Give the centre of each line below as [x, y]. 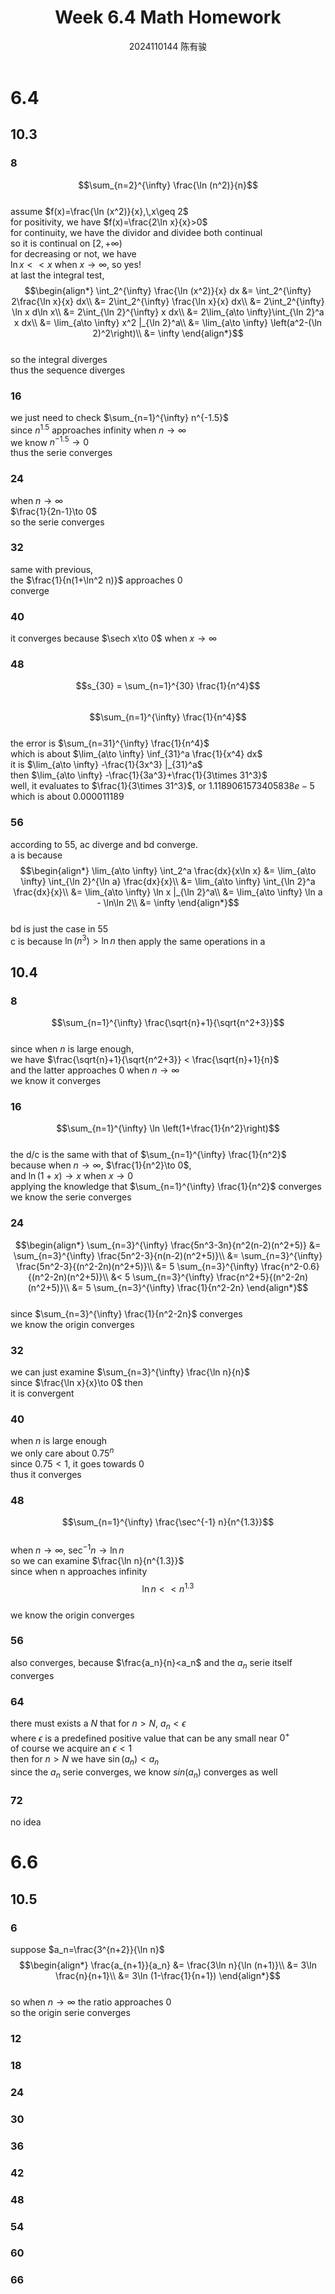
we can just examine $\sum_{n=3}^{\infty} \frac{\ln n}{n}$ [130, 1372]
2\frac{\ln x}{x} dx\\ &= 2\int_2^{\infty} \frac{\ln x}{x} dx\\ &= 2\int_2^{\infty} [168, 301]
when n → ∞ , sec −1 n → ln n [67, 1549]
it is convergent [42, 1393]
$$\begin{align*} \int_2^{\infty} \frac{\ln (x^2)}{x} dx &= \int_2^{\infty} [168, 290]
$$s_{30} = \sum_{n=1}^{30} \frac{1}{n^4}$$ [168, 686]
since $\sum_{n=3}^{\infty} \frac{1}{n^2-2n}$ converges [126, 1313]
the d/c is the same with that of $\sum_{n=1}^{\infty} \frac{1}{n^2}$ [148, 1155]
